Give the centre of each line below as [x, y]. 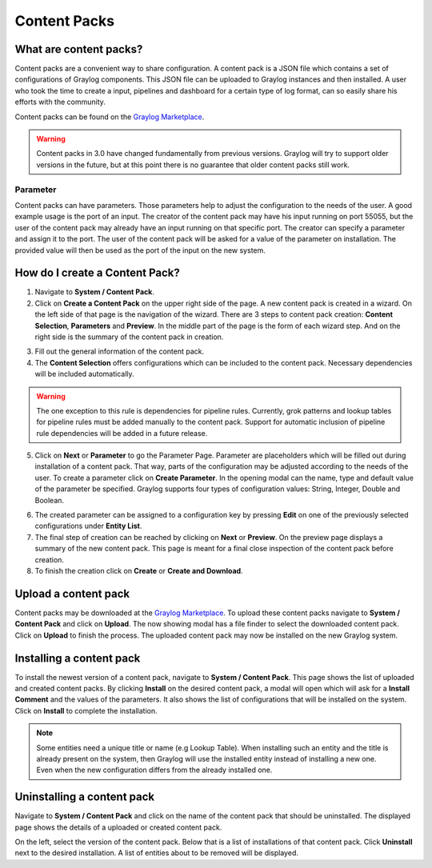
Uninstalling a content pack [85, 797]
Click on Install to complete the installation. [86, 710]
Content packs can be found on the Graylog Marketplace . [110, 117]
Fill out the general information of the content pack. [119, 351]
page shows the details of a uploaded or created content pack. [118, 827]
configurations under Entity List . [88, 526]
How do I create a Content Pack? [97, 273]
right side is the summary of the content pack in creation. [129, 337]
